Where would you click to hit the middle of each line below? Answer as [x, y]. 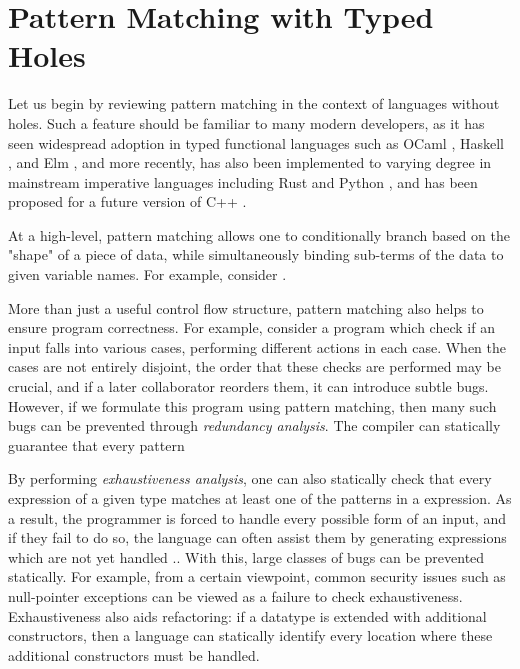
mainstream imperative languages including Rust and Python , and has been [243, 181]
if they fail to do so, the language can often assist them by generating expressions [257, 537]
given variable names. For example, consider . [147, 274]
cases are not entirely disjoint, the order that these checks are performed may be [254, 366]
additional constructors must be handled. [134, 654]
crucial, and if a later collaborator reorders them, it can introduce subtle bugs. [248, 386]
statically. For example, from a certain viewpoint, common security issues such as [257, 576]
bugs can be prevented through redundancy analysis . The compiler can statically [254, 425]
